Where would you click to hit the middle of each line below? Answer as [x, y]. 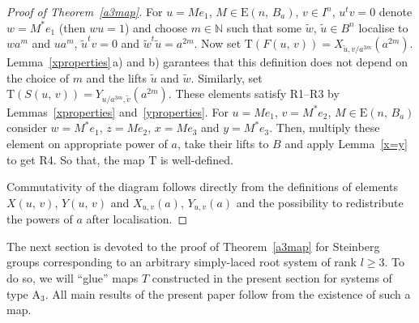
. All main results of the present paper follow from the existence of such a [228, 293]
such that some [264, 27]
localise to [383, 27]
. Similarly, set [227, 77]
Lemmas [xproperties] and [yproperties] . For [118, 111]
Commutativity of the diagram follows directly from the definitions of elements [202, 187]
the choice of [38, 77]
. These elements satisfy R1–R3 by [254, 93]
